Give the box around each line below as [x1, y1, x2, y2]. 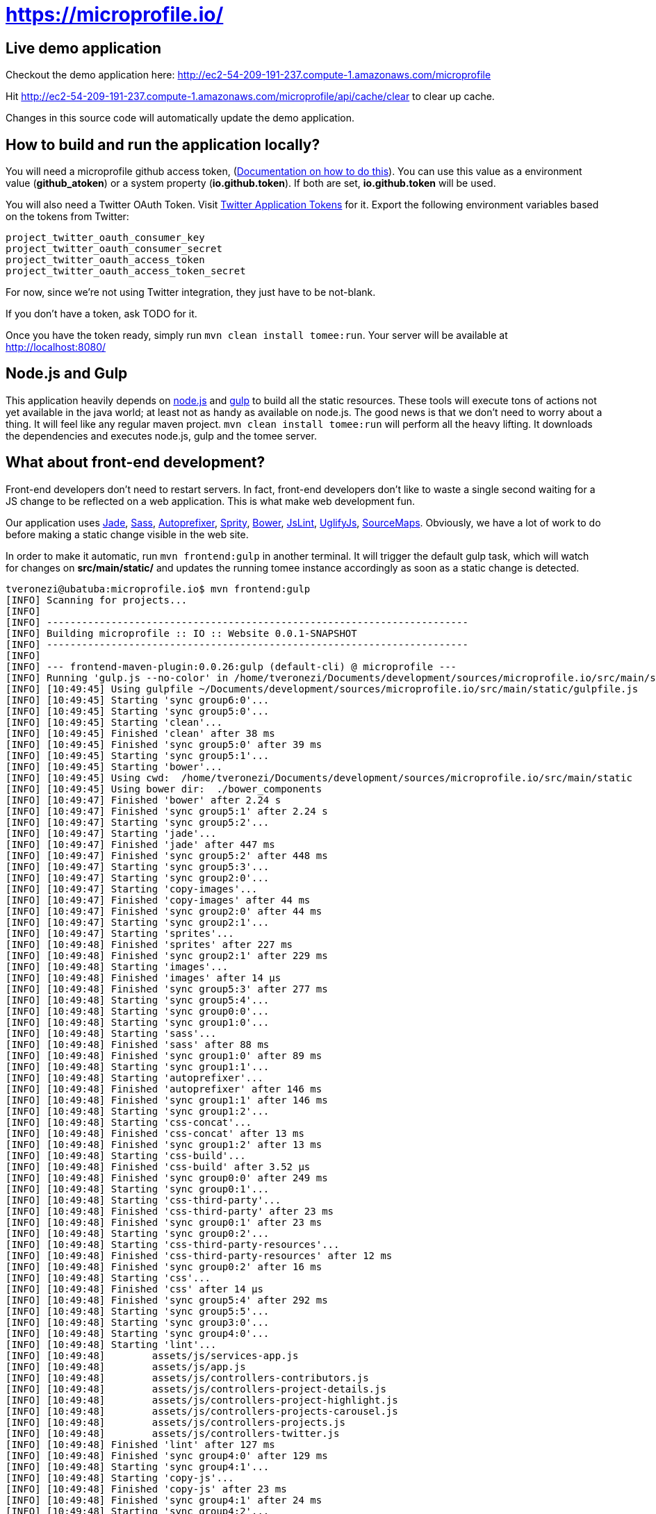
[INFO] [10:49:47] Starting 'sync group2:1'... [6, 916, 270, 928]
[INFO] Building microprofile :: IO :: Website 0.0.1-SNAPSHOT [6, 627, 357, 639]
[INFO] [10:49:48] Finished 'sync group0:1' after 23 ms [6, 1216, 322, 1228]
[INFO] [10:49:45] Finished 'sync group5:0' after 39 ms [6, 738, 322, 750]
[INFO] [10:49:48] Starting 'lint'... [6, 1338, 217, 1350]
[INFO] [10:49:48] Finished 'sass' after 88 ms [6, 1038, 270, 1050]
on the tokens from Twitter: [6, 210, 129, 223]
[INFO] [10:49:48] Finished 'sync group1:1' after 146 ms [6, 1094, 328, 1106]
